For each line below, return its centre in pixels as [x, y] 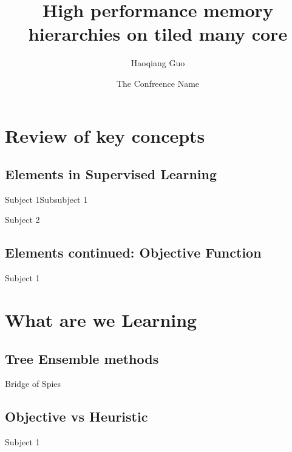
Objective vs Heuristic [76, 416]
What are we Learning [101, 320]
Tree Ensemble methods [82, 358]
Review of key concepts [105, 135]
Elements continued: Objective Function [133, 252]
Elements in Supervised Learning [111, 174]
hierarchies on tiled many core [158, 34]
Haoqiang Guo [158, 63]
